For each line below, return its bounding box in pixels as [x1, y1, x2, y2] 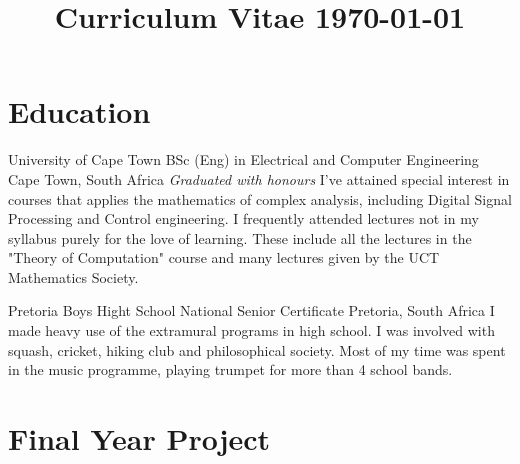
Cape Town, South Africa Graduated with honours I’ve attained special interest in [8, 168, 510, 189]
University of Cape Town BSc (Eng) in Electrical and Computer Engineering [8, 149, 479, 170]
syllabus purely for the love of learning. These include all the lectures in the [8, 227, 472, 248]
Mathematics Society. [8, 266, 139, 287]
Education [8, 91, 151, 132]
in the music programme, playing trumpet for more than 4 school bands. [8, 359, 453, 380]
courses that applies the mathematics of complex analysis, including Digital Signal [8, 188, 512, 209]
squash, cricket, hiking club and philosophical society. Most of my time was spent [8, 339, 506, 360]
